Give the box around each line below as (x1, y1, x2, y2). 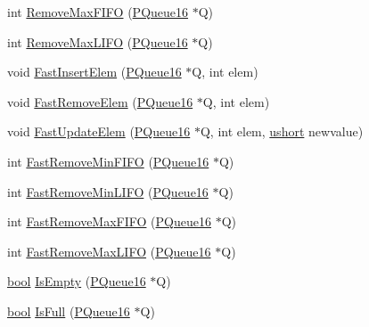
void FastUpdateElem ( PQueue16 (7, 122, 191, 141)
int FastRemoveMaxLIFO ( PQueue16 (7, 241, 211, 260)
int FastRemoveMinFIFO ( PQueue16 (7, 151, 209, 170)
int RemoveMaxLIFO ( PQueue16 (7, 32, 188, 51)
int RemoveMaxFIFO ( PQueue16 (7, 3, 189, 20)
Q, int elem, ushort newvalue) (200, 122, 364, 141)
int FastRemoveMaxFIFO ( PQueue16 (7, 212, 211, 231)
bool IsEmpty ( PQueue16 (7, 272, 146, 290)
